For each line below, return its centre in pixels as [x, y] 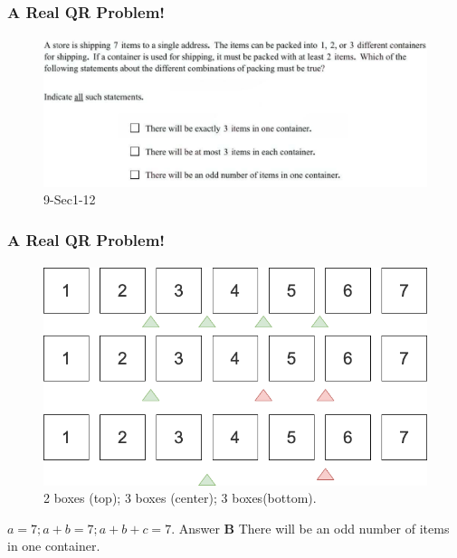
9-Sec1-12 [70, 199]
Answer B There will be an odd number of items [314, 528]
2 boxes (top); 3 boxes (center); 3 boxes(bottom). [180, 498]
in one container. [54, 546]
